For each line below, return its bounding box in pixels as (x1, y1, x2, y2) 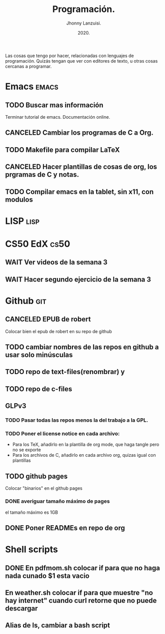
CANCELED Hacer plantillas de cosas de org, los (5, 163, 158, 171)
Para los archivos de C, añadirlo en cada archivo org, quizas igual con (12, 452, 156, 458)
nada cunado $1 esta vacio (5, 571, 90, 580)
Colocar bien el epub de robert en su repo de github (5, 328, 112, 334)
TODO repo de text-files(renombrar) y (5, 368, 125, 376)
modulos (5, 195, 33, 204)
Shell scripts (5, 544, 58, 555)
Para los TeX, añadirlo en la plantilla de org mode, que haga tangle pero (12, 442, 160, 448)
